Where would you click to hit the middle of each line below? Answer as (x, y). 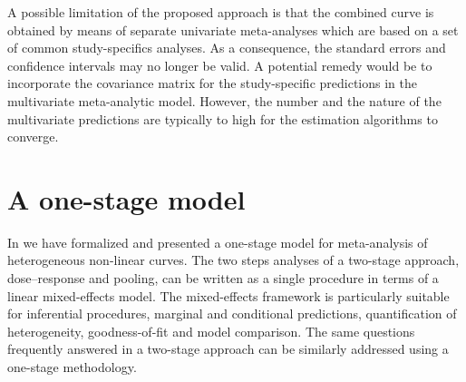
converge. (33, 137)
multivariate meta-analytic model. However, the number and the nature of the (224, 100)
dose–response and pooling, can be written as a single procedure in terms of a (223, 278)
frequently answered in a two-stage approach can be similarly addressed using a (228, 349)
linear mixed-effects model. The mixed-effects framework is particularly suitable (228, 295)
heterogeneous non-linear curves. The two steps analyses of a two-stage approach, (233, 260)
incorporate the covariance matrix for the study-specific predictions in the (212, 83)
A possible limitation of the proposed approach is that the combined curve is (221, 12)
